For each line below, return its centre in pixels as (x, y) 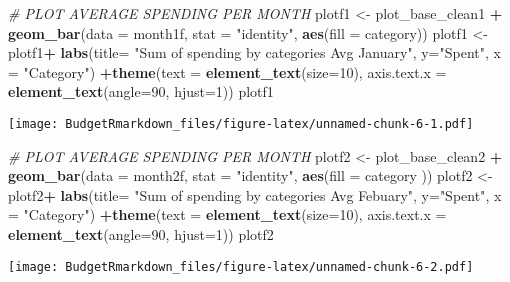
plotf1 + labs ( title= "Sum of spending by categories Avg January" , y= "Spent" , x (254, 52)
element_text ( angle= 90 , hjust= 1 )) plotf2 (141, 234)
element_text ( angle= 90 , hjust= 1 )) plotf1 (141, 91)
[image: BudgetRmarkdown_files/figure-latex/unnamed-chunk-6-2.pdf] (241, 266)
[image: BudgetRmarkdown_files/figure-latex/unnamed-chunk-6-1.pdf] (241, 123)
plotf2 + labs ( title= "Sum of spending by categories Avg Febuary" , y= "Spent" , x (255, 194)
